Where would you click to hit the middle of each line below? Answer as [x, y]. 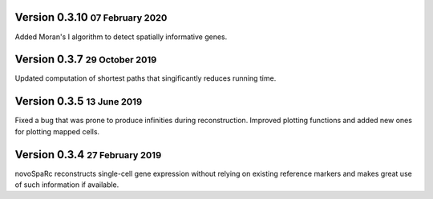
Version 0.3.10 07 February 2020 [91, 17]
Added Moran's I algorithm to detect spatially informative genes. [121, 37]
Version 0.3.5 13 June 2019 [79, 101]
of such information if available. [67, 185]
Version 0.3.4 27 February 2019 [88, 155]
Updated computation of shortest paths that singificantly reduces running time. [146, 78]
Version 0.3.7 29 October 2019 [86, 60]
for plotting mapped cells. [57, 131]
